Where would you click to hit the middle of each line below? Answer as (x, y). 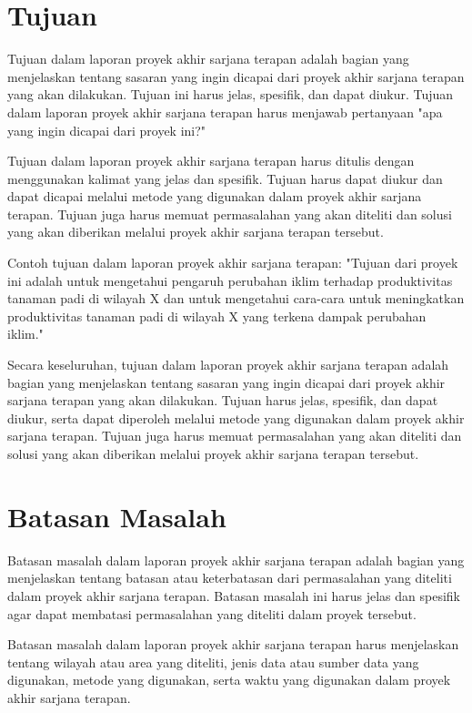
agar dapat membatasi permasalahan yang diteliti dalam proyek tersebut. (212, 613)
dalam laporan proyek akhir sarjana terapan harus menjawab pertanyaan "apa (225, 112)
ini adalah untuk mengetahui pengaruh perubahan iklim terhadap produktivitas (230, 280)
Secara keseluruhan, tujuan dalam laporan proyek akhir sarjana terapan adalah (228, 365)
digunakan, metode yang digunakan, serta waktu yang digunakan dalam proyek (229, 680)
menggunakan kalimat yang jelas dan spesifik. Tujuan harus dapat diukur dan (225, 178)
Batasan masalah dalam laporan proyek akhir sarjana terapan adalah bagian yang (236, 560)
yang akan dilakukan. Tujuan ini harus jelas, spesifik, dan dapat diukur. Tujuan (231, 94)
